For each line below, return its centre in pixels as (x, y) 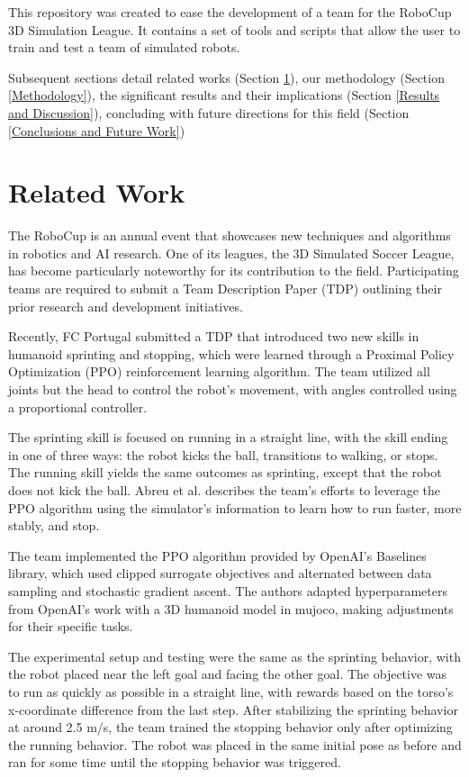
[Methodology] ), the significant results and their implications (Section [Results (224, 95)
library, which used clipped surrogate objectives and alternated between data (220, 573)
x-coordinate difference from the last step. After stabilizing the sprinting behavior (233, 709)
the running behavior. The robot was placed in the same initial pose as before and (235, 744)
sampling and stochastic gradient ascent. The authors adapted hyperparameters (228, 590)
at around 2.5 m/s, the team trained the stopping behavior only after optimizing (230, 727)
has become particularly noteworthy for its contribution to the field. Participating (234, 271)
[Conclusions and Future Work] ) (97, 130)
